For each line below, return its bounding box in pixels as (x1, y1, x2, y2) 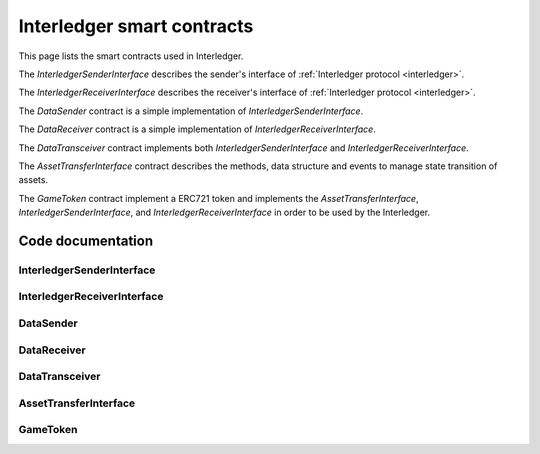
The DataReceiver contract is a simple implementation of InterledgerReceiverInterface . (18, 123, 377, 135)
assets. (18, 174, 49, 186)
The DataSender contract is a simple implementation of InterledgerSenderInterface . (18, 105, 364, 117)
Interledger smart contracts (18, 15, 254, 37)
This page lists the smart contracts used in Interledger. (18, 50, 244, 62)
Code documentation (18, 232, 154, 249)
